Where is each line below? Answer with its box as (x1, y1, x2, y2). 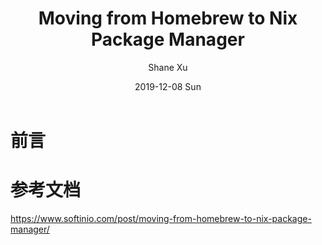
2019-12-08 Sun (134, 80, 202, 92)
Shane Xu (148, 61, 188, 73)
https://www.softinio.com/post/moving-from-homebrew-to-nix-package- (10, 212, 312, 224)
